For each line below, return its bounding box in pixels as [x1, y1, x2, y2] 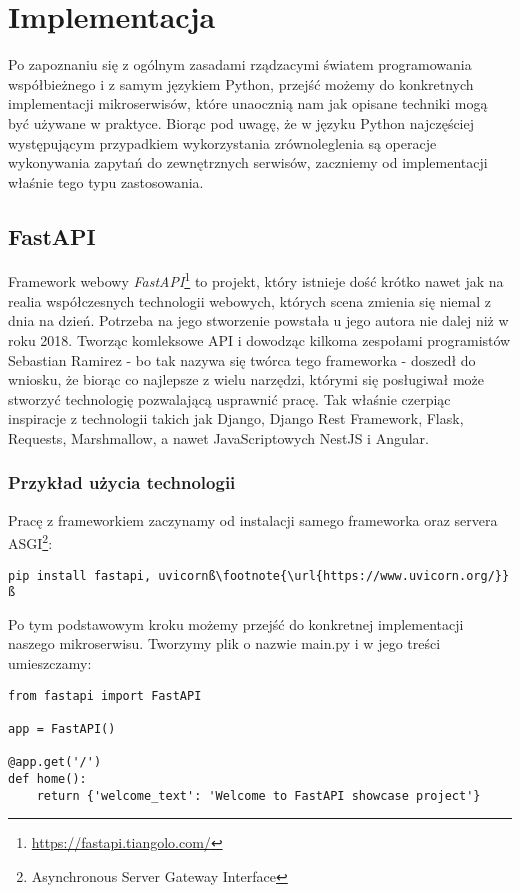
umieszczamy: [8, 653, 92, 674]
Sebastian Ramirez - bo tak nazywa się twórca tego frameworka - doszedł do [8, 349, 476, 370]
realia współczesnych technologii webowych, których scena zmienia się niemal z [8, 290, 491, 311]
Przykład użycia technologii [8, 470, 236, 495]
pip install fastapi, [8, 568, 152, 583]
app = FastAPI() [8, 721, 116, 736]
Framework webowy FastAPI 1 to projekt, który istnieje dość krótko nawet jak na [8, 268, 504, 292]
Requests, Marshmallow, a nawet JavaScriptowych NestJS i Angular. [8, 427, 429, 448]
